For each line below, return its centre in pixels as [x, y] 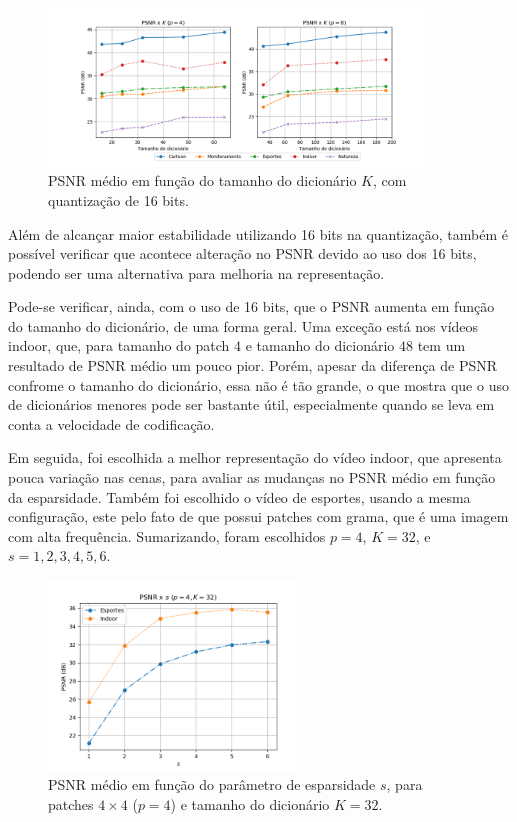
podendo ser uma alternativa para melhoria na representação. [196, 272]
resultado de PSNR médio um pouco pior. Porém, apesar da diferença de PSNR [253, 365]
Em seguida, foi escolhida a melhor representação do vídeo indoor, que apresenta [255, 457]
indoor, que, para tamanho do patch [119, 345]
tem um [441, 345]
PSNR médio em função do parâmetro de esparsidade [212, 784]
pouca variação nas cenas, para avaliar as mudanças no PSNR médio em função [252, 477]
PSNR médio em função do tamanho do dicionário [202, 180]
